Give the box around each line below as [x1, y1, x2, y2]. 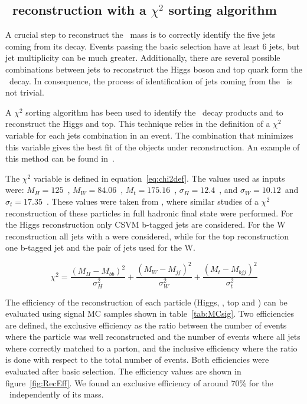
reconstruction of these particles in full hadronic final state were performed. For [5, 206, 293, 219]
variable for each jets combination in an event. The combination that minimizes [5, 129, 293, 141]
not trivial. [5, 86, 44, 98]
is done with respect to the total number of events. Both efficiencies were [5, 353, 269, 366]
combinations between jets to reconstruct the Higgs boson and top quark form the [5, 63, 302, 75]
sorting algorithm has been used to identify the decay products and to [25, 106, 283, 118]
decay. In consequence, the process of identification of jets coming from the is [9, 74, 293, 87]
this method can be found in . [5, 152, 115, 165]
